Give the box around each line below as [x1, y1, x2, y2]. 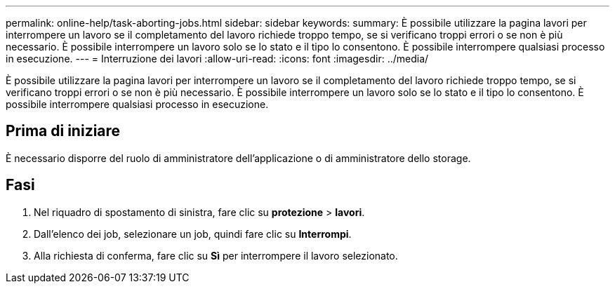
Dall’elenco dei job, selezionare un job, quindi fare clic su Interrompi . [34, 227, 352, 240]
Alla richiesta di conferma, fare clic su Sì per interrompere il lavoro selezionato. [34, 249, 398, 262]
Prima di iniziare [6, 122, 121, 140]
